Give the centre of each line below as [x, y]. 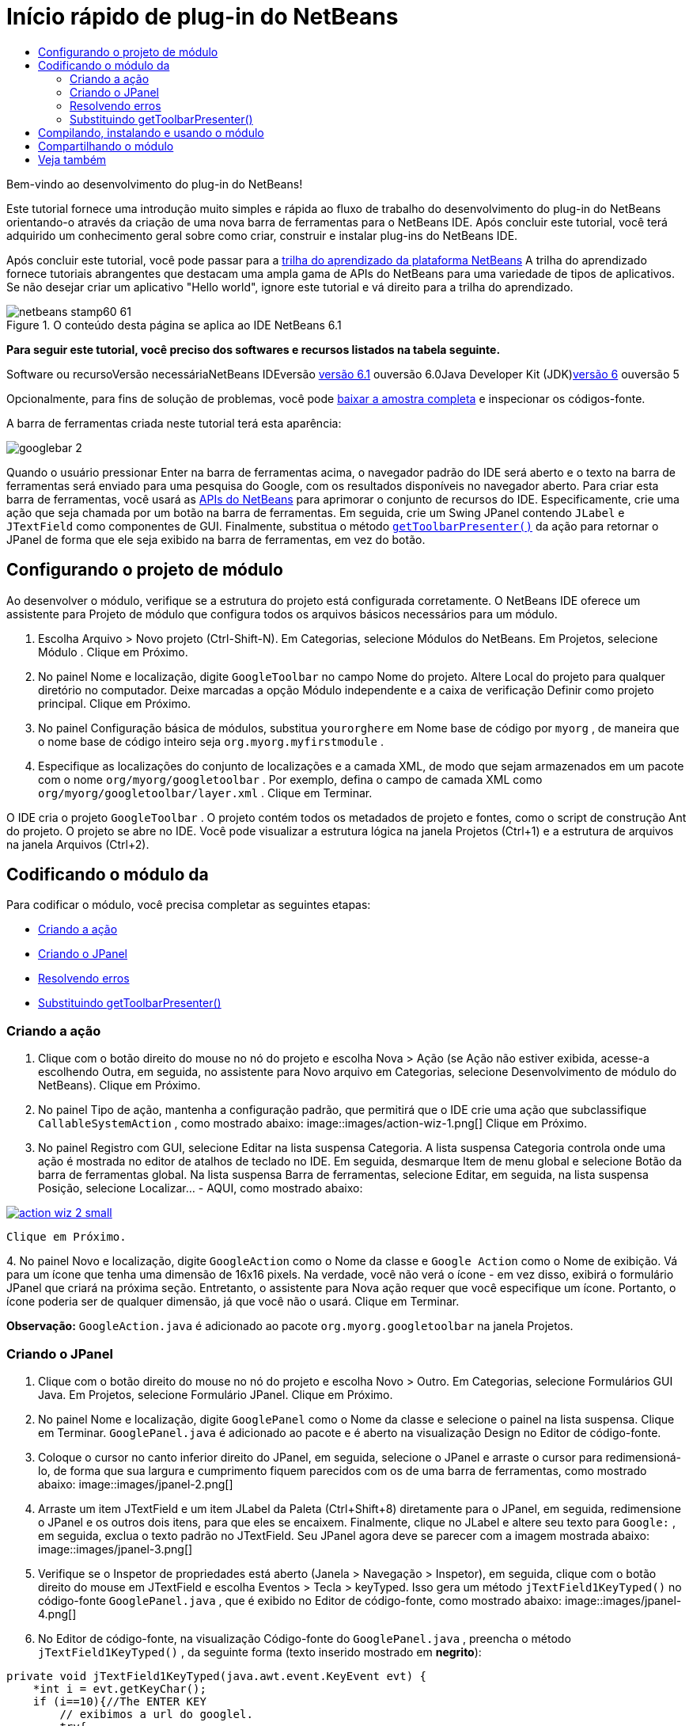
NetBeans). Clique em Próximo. [119, 1085]
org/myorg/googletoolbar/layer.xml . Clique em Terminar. [205, 793]
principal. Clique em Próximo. [115, 703]
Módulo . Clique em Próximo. [113, 652]
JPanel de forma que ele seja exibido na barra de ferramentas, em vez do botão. [216, 539]
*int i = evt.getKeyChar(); [119, 1688]
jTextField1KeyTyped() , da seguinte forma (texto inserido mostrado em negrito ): [260, 1652]
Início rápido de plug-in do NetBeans [203, 17]
